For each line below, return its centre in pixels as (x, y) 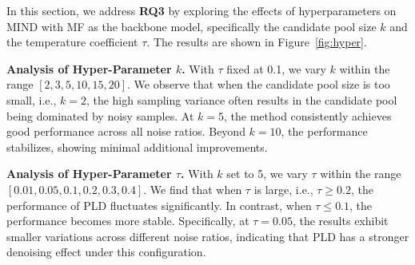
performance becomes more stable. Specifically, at (128, 221)
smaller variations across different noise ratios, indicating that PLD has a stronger (208, 236)
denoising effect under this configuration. (106, 252)
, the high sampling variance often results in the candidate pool (241, 99)
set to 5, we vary (267, 174)
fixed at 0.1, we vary (276, 68)
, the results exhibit (340, 221)
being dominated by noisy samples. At (100, 115)
